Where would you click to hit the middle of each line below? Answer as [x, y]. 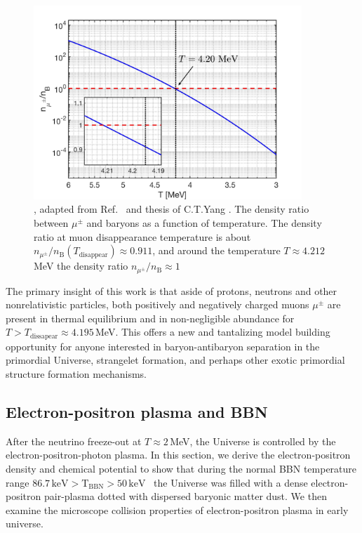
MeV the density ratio [81, 266]
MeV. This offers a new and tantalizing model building [213, 332]
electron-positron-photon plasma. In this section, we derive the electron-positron [178, 455]
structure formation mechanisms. [76, 374]
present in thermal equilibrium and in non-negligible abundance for [150, 318]
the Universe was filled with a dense [231, 482]
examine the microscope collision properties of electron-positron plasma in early [177, 509]
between [51, 222]
